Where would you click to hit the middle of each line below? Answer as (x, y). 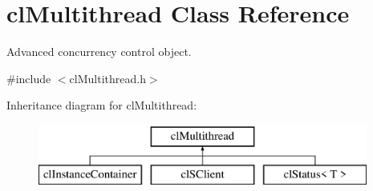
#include (29, 78)
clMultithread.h (107, 78)
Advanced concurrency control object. (99, 52)
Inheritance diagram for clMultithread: (102, 105)
